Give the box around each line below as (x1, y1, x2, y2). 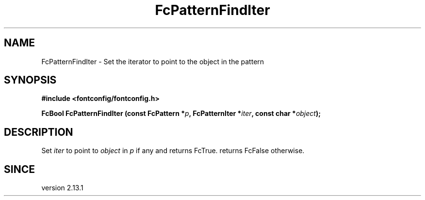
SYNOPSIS (4, 74, 57, 86)
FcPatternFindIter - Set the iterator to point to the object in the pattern (41, 57, 264, 66)
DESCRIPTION (4, 126, 73, 138)
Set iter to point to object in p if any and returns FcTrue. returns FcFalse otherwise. (41, 146, 305, 155)
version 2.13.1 (41, 184, 83, 192)
